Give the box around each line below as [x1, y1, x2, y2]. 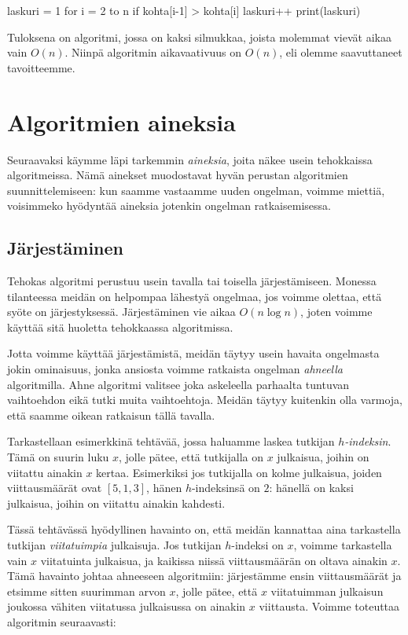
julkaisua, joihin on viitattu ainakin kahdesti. [7, 494, 226, 511]
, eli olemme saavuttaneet [279, 44, 402, 61]
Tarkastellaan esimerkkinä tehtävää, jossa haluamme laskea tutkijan [7, 433, 335, 450]
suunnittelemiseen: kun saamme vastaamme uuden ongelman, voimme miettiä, [7, 182, 385, 198]
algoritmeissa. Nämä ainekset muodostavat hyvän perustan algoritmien [7, 167, 348, 183]
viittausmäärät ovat [7, 479, 102, 496]
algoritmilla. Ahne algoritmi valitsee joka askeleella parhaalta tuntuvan [7, 376, 350, 392]
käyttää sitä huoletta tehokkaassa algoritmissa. [7, 318, 233, 335]
